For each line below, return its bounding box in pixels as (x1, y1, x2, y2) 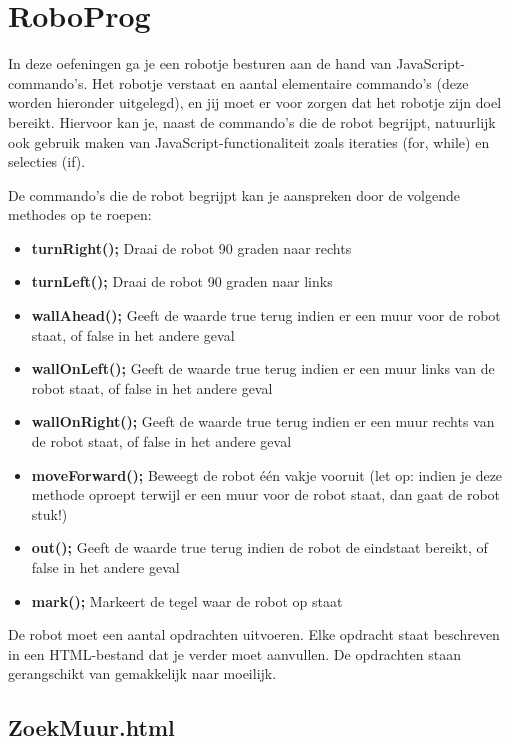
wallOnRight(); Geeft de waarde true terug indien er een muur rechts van (31, 411, 495, 432)
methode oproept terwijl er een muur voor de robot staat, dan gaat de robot (31, 484, 500, 505)
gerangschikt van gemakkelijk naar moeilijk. (8, 663, 277, 684)
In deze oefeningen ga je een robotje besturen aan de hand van (8, 53, 392, 74)
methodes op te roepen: (8, 204, 152, 225)
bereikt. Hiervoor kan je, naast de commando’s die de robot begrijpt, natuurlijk (8, 111, 496, 132)
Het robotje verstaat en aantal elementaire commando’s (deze (92, 72, 469, 93)
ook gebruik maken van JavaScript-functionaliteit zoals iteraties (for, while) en (8, 131, 490, 152)
